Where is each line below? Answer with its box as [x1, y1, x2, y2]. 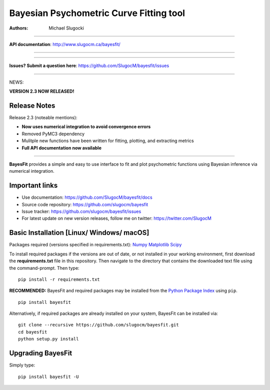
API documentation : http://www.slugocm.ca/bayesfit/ [9, 41, 121, 47]
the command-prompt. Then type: [9, 265, 79, 271]
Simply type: [9, 362, 35, 368]
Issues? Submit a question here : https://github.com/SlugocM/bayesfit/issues [9, 63, 169, 69]
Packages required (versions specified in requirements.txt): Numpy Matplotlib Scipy [9, 242, 182, 248]
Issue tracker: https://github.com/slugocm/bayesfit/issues [21, 208, 141, 215]
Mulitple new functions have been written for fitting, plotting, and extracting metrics [21, 138, 194, 144]
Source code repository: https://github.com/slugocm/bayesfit [21, 201, 148, 207]
